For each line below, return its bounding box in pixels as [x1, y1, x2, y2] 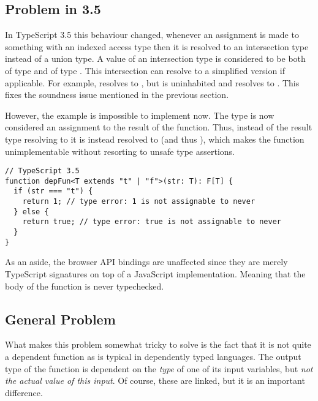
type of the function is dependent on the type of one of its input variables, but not [5, 362, 313, 375]
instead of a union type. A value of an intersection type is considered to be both [5, 52, 306, 65]
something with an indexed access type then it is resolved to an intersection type [5, 40, 309, 53]
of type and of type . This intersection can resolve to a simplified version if [5, 64, 286, 77]
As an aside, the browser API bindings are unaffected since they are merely [5, 255, 288, 268]
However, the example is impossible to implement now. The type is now [5, 108, 274, 121]
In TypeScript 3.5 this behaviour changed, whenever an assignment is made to [5, 28, 299, 41]
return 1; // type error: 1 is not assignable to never [22, 197, 256, 206]
